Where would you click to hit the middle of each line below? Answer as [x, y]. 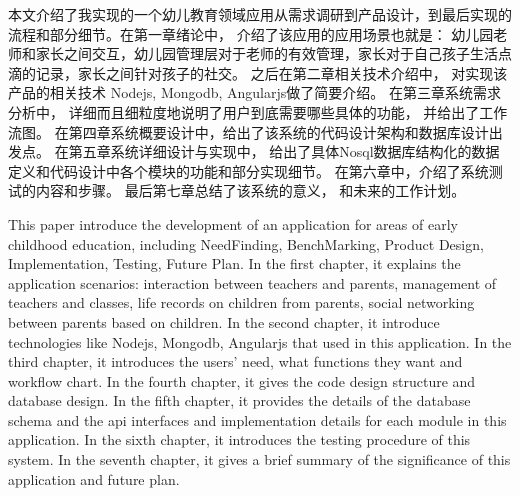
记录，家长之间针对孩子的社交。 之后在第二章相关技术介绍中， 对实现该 [271, 72]
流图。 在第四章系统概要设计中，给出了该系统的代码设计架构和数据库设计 [248, 131]
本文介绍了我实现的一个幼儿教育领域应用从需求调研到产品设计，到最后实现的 [260, 14]
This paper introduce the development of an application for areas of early [233, 223]
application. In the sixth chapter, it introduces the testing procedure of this [239, 439]
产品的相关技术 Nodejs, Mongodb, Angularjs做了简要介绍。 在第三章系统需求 [254, 92]
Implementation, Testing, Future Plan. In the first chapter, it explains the [234, 263]
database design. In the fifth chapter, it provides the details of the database [239, 400]
